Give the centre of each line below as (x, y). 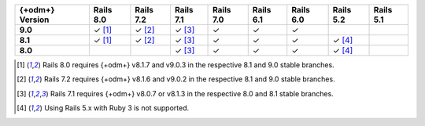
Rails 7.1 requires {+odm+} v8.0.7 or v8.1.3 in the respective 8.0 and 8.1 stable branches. (192, 93)
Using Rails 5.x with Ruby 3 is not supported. (117, 108)
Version (34, 20)
